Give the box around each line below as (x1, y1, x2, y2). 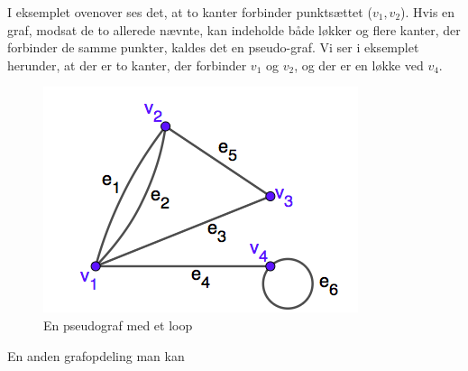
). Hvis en (400, 3, 455, 21)
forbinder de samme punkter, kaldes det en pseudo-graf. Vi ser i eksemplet (7, 38, 419, 57)
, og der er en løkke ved (294, 55, 424, 74)
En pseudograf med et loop (43, 315, 193, 334)
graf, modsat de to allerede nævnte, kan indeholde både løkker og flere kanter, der (7, 20, 461, 39)
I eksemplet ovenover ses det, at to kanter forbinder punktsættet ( (7, 3, 372, 21)
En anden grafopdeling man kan (7, 346, 185, 365)
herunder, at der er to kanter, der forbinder (7, 55, 247, 74)
